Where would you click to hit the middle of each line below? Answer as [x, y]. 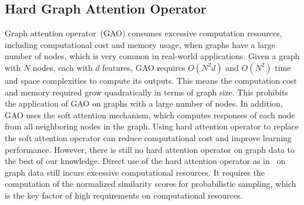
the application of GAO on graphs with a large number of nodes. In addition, [144, 103]
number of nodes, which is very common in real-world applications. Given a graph [152, 56]
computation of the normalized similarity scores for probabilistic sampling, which [151, 184]
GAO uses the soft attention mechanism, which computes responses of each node [150, 115]
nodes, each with [63, 67]
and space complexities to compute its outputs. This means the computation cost [151, 80]
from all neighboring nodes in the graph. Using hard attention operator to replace [152, 126]
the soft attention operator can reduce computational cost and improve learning [148, 137]
